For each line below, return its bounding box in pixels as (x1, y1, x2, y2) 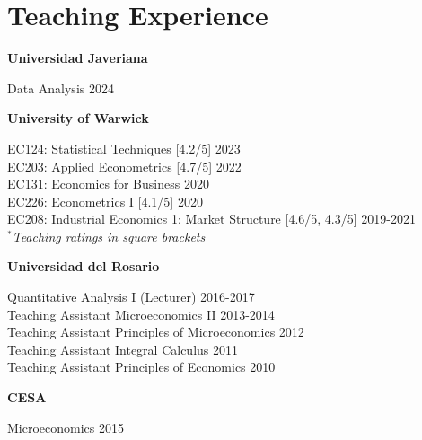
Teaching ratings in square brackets (12, 226, 206, 245)
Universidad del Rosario (7, 257, 160, 276)
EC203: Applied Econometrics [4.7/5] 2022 (7, 156, 242, 175)
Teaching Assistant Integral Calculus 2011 (7, 339, 238, 358)
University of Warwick (7, 109, 149, 128)
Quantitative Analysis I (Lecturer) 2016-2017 (7, 287, 255, 306)
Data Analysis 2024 (7, 78, 114, 97)
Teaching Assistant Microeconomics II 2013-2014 (7, 304, 275, 323)
